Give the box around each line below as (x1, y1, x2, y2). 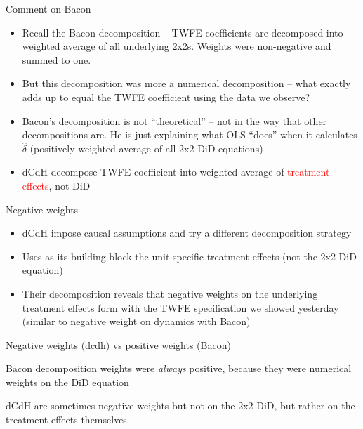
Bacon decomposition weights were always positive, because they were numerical (6, 361, 352, 376)
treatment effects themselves (6, 412, 127, 427)
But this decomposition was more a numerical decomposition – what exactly (22, 76, 351, 91)
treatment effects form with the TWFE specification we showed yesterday (22, 300, 339, 315)
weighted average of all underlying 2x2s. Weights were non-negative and (22, 39, 331, 53)
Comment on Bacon (6, 1, 91, 15)
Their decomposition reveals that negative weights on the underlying (22, 286, 318, 301)
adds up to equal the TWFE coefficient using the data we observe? (22, 89, 310, 104)
